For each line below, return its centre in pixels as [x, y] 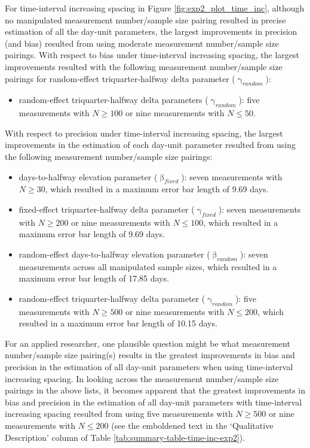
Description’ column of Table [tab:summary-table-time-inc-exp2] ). [125, 437]
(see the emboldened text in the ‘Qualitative [192, 426]
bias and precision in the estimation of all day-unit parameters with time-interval [154, 402]
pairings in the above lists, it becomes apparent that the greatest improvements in [155, 390]
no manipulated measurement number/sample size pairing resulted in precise [145, 19]
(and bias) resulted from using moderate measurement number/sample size [142, 43]
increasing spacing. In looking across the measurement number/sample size [142, 378]
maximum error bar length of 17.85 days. [94, 278]
